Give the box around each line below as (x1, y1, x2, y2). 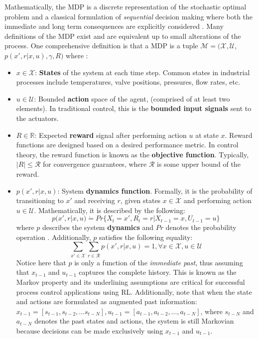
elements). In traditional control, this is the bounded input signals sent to (16, 103, 252, 113)
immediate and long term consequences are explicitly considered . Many (4, 21, 224, 31)
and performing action (183, 195, 252, 206)
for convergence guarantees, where (42, 159, 147, 169)
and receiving (74, 195, 115, 206)
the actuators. (16, 113, 59, 123)
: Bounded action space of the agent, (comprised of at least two (34, 93, 230, 104)
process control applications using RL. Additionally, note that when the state (16, 286, 252, 297)
